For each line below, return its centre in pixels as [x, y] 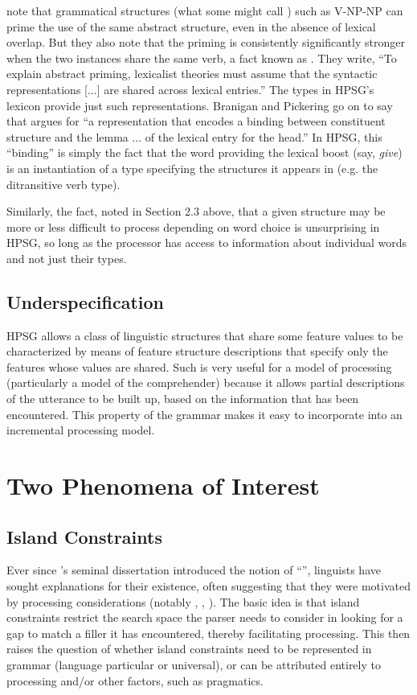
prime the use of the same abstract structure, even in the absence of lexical [191, 26]
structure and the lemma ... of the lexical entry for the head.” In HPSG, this [194, 136]
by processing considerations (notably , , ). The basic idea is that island [183, 601]
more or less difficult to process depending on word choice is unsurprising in [193, 226]
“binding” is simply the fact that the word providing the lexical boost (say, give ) [204, 152]
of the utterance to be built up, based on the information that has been [183, 399]
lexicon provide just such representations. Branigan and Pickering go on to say [200, 105]
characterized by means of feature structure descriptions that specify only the [197, 351]
